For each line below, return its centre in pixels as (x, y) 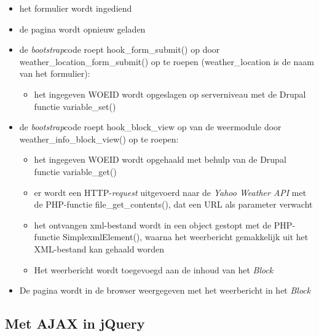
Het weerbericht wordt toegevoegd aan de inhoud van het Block (154, 269)
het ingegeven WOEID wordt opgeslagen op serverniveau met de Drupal (170, 94)
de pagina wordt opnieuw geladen (82, 29)
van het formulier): (55, 73)
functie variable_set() (75, 106)
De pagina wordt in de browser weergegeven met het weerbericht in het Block (165, 290)
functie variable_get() (75, 171)
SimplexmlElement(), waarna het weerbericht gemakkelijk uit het (185, 237)
